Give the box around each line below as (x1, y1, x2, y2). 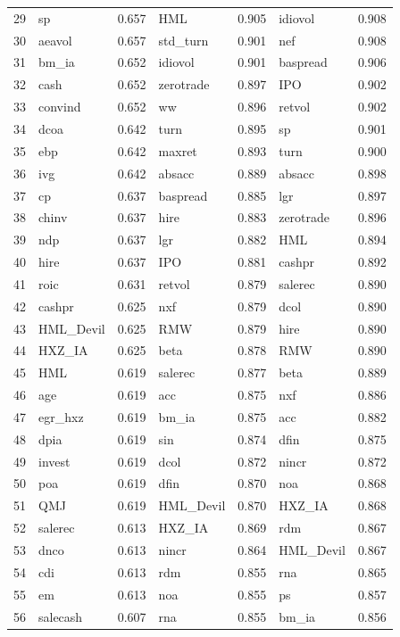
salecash (38, 607, 83, 625)
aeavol (38, 30, 72, 49)
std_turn (158, 30, 209, 49)
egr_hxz (38, 407, 84, 426)
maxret (158, 141, 197, 160)
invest (38, 451, 71, 470)
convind (38, 97, 81, 116)
